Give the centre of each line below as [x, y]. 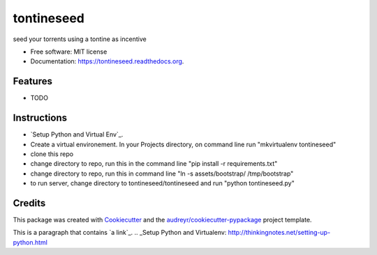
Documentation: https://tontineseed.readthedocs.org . [107, 61]
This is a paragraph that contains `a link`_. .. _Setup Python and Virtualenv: [120, 233]
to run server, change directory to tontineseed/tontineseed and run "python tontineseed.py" [162, 183]
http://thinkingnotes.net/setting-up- [279, 233]
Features [32, 81]
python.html [30, 242]
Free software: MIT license [69, 52]
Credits [29, 203]
